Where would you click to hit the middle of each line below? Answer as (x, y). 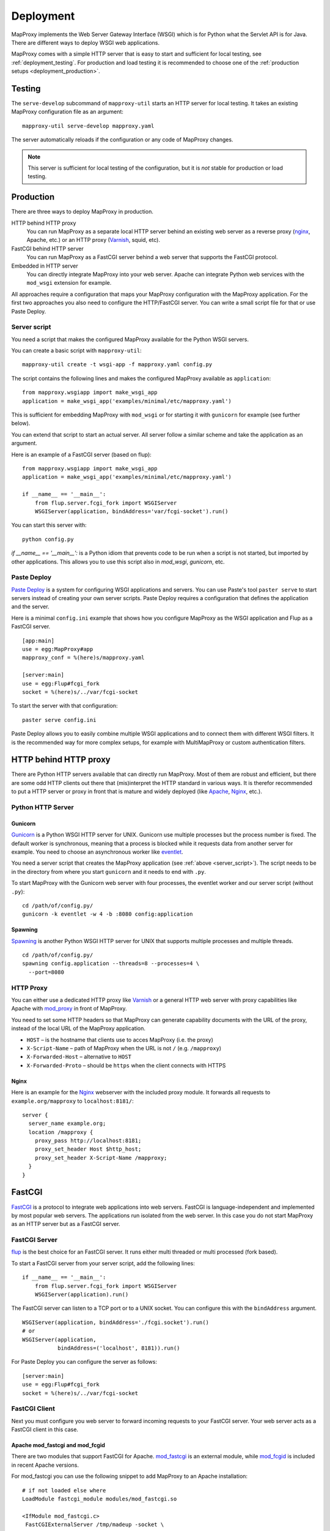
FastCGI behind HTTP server (47, 249)
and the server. (30, 607)
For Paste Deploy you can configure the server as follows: (84, 1362)
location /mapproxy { (61, 1132)
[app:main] (38, 641)
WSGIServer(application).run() (82, 1295)
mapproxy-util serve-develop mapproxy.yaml (88, 126)
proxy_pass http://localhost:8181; (88, 1141)
